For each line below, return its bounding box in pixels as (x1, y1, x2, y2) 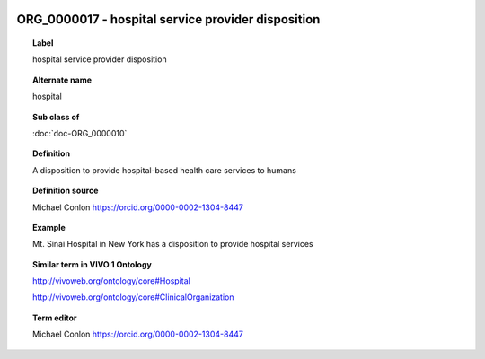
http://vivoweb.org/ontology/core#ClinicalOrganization (32, 292, 234, 302)
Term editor (32, 312, 77, 323)
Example (32, 222, 66, 232)
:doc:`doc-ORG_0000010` (32, 127, 128, 138)
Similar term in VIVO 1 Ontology (32, 258, 152, 269)
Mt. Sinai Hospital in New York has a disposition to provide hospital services (32, 239, 313, 250)
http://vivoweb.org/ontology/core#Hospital (32, 276, 190, 286)
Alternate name (32, 74, 93, 85)
